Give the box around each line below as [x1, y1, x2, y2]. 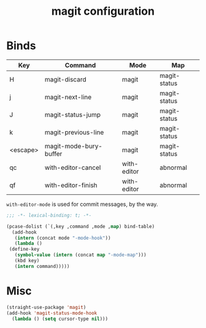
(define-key [9, 246, 40, 253]
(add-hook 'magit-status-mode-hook [6, 310, 97, 316]
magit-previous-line [44, 128, 104, 136]
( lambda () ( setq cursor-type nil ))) [12, 316, 109, 322]
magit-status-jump [44, 110, 101, 119]
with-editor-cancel [44, 163, 101, 172]
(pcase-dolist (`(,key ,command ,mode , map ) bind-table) [6, 223, 155, 229]
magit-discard [44, 75, 87, 83]
